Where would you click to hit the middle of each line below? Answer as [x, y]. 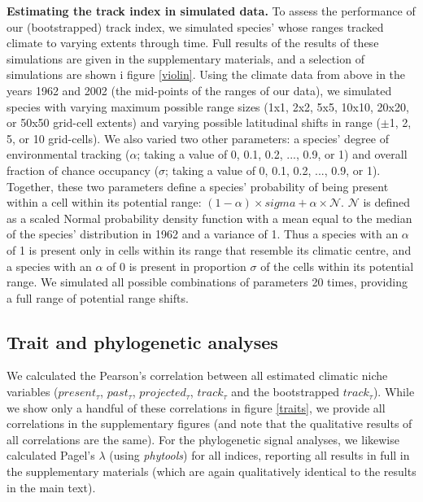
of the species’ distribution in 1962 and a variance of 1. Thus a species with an [203, 234]
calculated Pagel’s [51, 455]
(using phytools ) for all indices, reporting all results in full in [259, 455]
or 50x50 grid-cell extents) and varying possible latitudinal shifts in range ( [194, 122]
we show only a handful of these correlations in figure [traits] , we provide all [196, 407]
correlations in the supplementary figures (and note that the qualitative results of [209, 423]
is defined [387, 202]
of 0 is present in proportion [177, 266]
